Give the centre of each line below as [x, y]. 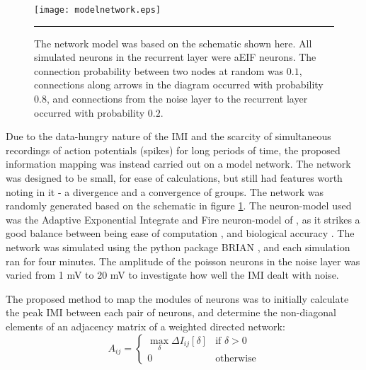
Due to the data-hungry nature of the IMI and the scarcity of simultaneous [168, 136]
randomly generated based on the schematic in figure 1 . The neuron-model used [179, 206]
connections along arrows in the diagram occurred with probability [179, 85]
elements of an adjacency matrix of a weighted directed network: [145, 326]
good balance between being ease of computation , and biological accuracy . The [180, 233]
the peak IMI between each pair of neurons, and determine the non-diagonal [171, 312]
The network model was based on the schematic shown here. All [173, 43]
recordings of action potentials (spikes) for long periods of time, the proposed [173, 150]
